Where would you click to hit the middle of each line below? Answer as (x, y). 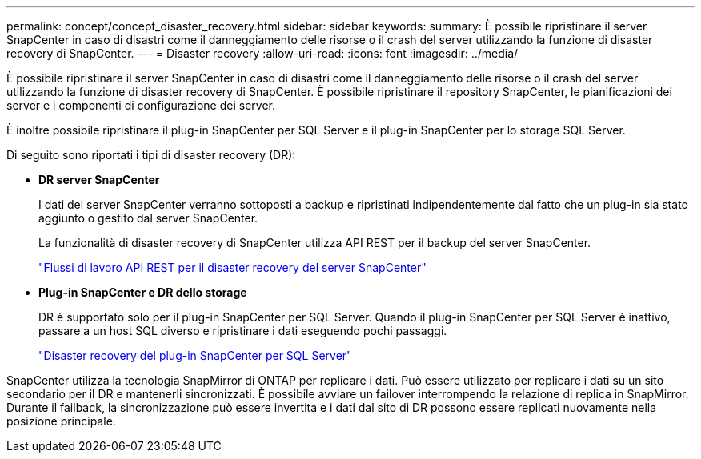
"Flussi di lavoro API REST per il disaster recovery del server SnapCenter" (232, 267)
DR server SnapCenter (99, 180)
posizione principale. (61, 421)
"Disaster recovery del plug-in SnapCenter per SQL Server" (195, 355)
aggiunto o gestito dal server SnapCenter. (148, 218)
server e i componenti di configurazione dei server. (141, 105)
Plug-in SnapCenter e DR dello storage (143, 292)
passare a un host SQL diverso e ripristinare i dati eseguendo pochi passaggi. (243, 331)
